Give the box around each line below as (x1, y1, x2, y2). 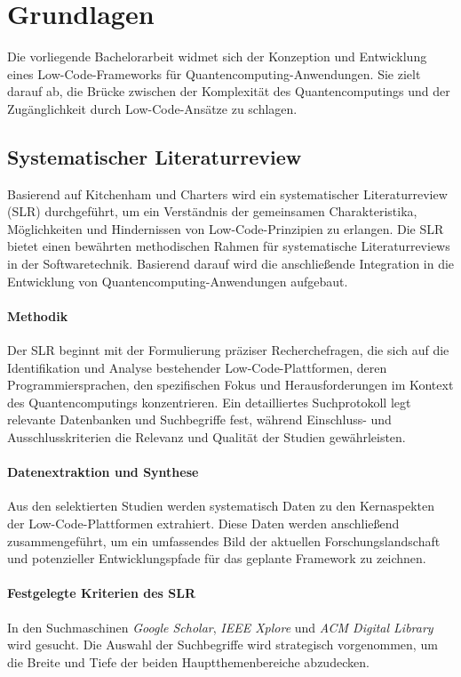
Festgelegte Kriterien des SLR (7, 584, 196, 602)
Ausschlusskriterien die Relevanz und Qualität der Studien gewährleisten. (7, 428, 406, 447)
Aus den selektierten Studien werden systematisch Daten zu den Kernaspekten (7, 496, 435, 515)
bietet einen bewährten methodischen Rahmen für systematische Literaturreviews (7, 237, 450, 255)
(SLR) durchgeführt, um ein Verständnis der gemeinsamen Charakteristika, (7, 202, 417, 221)
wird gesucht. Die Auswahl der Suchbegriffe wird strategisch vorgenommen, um (7, 635, 438, 654)
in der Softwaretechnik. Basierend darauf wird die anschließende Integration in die (7, 254, 455, 273)
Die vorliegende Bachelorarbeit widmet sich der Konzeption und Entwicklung (7, 47, 427, 66)
